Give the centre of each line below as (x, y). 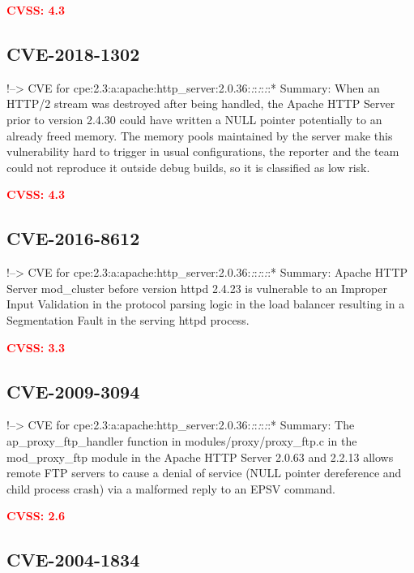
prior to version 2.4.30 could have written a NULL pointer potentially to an (194, 119)
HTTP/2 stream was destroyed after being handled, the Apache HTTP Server (201, 103)
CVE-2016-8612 (73, 238)
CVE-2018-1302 (73, 53)
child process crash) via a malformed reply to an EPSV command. (171, 488)
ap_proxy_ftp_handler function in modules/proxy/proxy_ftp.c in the (182, 440)
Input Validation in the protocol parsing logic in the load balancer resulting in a (206, 304)
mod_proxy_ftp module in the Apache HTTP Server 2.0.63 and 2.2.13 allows (200, 457)
